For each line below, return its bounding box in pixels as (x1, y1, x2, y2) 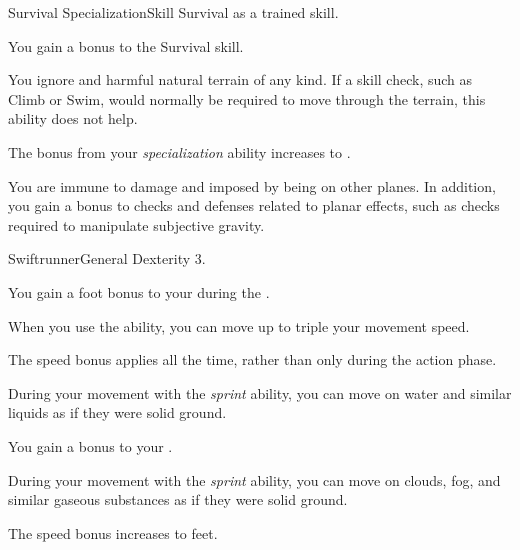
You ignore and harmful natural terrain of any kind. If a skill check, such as (8, 69, 473, 90)
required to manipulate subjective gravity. (8, 214, 265, 235)
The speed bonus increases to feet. (8, 522, 218, 543)
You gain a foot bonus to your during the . (8, 281, 270, 302)
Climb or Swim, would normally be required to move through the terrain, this (8, 88, 486, 109)
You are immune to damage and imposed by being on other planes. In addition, (8, 175, 496, 196)
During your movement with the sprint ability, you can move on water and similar (8, 382, 512, 403)
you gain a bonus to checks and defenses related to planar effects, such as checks (8, 195, 500, 216)
